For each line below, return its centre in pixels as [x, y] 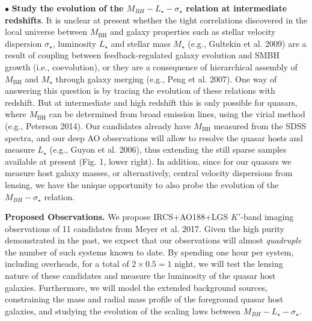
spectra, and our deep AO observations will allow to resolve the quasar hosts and [154, 137]
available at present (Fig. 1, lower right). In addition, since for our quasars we [148, 161]
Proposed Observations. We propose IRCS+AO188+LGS [117, 217]
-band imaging [267, 217]
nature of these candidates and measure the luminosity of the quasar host [140, 276]
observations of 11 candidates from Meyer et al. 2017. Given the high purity [145, 228]
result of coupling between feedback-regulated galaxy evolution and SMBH [142, 55]
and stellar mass [141, 43]
